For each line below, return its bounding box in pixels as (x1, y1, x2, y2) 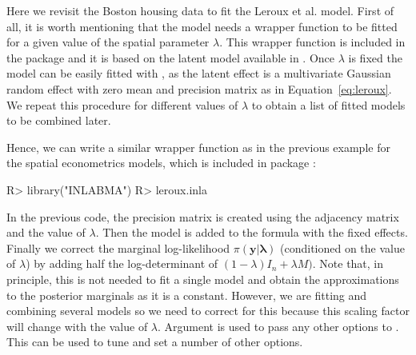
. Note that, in (312, 255, 384, 272)
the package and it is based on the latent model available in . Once (6, 49, 335, 66)
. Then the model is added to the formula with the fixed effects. (95, 224, 408, 241)
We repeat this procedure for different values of (6, 96, 238, 113)
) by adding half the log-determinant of (26, 255, 218, 272)
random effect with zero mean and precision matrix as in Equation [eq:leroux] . (6, 80, 392, 97)
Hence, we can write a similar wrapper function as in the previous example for (6, 138, 390, 155)
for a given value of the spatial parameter (6, 34, 210, 50)
